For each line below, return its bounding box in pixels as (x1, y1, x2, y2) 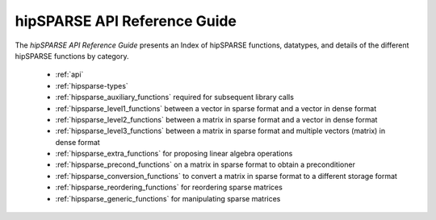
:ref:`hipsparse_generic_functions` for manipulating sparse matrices (55, 193, 281, 203)
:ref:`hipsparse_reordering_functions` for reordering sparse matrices (55, 182, 283, 193)
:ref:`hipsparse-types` (55, 81, 128, 90)
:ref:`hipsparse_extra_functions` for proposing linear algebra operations (55, 149, 293, 159)
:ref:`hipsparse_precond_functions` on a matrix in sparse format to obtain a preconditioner (55, 160, 355, 169)
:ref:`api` (55, 69, 84, 80)
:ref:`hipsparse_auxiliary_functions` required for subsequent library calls (55, 93, 295, 102)
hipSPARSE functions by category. (15, 51, 129, 60)
